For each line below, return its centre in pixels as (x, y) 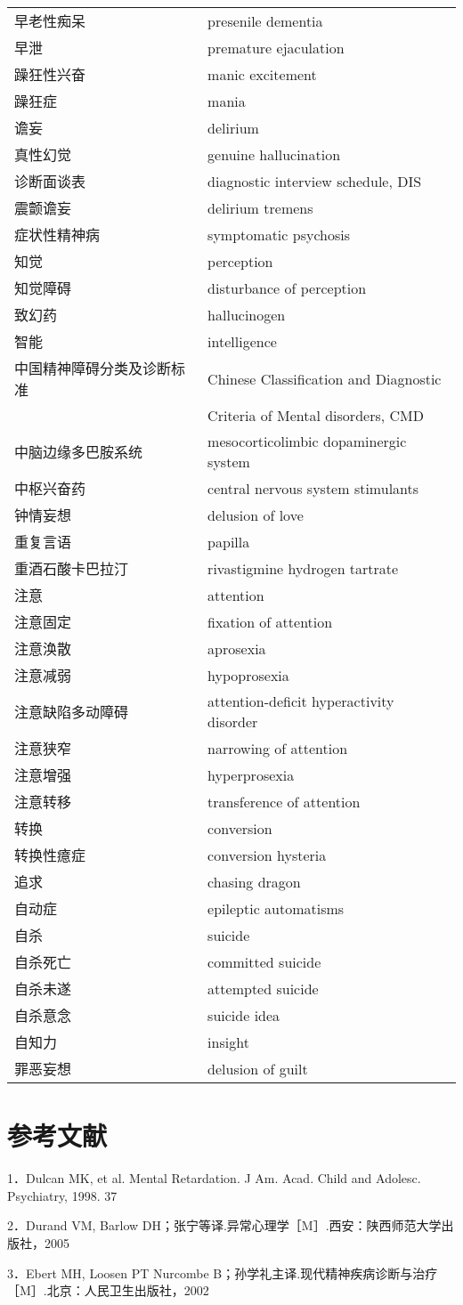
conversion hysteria (267, 855)
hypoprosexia (248, 675)
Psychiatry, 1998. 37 (62, 1195)
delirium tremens (260, 207)
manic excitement (262, 74)
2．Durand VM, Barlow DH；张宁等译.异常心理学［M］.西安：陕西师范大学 (224, 1225)
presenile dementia (265, 20)
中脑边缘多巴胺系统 (79, 452)
